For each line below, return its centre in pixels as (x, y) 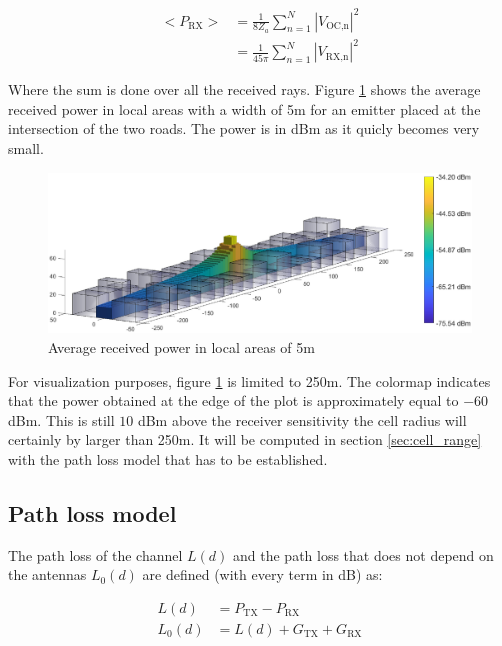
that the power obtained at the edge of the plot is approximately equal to (233, 400)
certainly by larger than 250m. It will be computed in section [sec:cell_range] (245, 439)
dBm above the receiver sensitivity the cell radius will (302, 419)
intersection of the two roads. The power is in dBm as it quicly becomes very (244, 128)
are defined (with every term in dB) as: (262, 574)
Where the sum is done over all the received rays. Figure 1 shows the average (244, 89)
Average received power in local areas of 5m (181, 346)
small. (26, 148)
